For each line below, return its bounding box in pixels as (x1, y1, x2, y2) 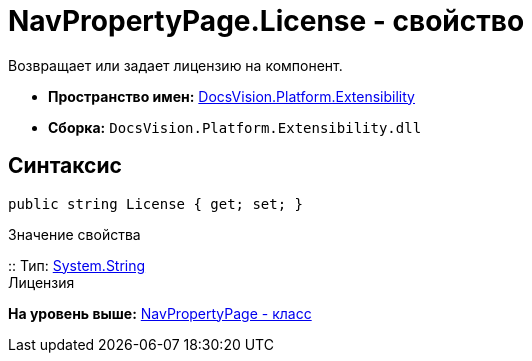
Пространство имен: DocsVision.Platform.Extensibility (48, 87, 415, 105)
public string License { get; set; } (8, 195, 304, 212)
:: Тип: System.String (8, 256, 146, 274)
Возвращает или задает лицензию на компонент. (8, 56, 343, 74)
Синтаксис (8, 153, 122, 179)
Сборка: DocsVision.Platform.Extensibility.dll (48, 118, 422, 136)
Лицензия (8, 273, 75, 291)
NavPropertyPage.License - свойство (8, 4, 525, 38)
